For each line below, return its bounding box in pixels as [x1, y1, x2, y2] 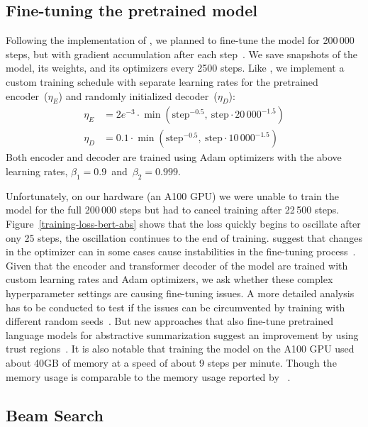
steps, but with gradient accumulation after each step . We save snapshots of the [6, 46, 358, 61]
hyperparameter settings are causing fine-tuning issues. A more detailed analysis [6, 285, 355, 300]
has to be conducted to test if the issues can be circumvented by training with [6, 299, 345, 314]
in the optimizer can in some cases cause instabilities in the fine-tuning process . [6, 244, 356, 259]
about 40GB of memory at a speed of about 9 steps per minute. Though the [6, 355, 337, 370]
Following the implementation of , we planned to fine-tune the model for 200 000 [6, 33, 355, 48]
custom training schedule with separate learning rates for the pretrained [6, 74, 318, 89]
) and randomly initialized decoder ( [58, 88, 218, 103]
